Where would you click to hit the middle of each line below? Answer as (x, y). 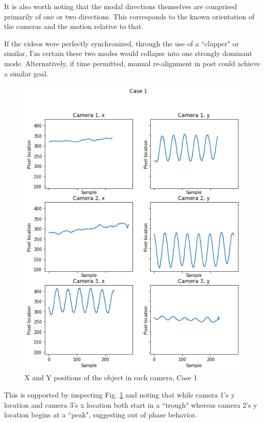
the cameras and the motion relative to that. (74, 26)
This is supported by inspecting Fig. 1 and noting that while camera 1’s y (120, 395)
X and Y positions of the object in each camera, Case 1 (111, 377)
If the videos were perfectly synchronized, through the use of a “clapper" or (122, 43)
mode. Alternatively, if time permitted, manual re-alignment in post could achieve (132, 63)
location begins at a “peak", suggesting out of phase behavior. (101, 415)
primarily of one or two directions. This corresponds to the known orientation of (129, 16)
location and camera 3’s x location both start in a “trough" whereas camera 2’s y (131, 404)
